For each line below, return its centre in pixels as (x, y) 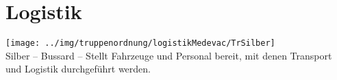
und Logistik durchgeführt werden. (78, 69)
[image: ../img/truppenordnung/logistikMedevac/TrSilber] (140, 43)
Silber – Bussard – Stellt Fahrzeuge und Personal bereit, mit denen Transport (169, 55)
